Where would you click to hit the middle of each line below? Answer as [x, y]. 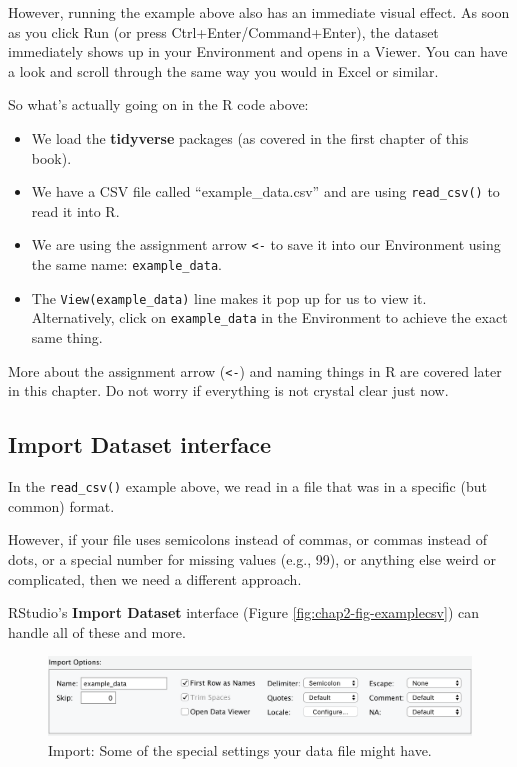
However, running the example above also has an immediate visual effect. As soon [259, 12]
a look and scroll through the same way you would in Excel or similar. [223, 70]
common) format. [61, 505]
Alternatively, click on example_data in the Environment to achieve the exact [269, 317]
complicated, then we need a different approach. [155, 578]
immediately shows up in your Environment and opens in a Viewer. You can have [258, 51]
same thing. [67, 337]
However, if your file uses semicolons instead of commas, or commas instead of [247, 539]
